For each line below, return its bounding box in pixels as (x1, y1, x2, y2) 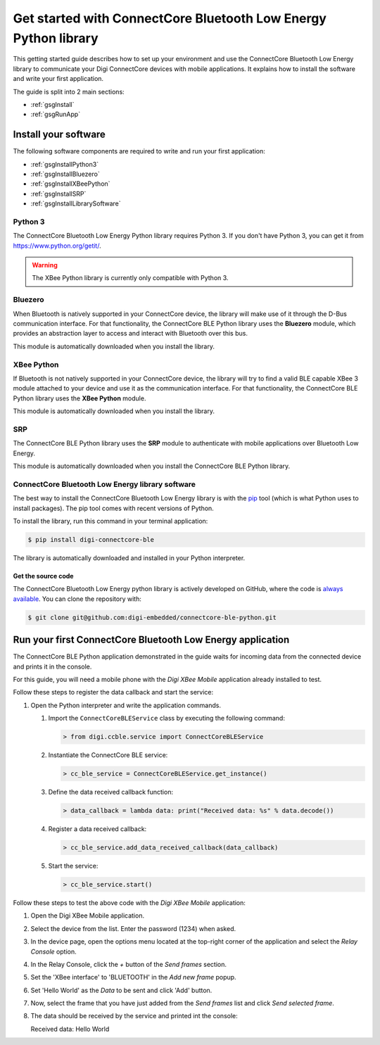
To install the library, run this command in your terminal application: (13, 517, 208, 525)
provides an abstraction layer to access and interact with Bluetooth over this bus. (13, 329, 248, 338)
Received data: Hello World (30, 1025, 110, 1033)
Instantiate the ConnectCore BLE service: (48, 751, 168, 759)
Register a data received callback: (48, 825, 147, 833)
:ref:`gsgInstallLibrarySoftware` (30, 199, 121, 208)
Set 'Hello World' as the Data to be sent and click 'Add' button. (30, 986, 213, 994)
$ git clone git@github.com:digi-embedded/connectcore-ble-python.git (27, 613, 277, 621)
